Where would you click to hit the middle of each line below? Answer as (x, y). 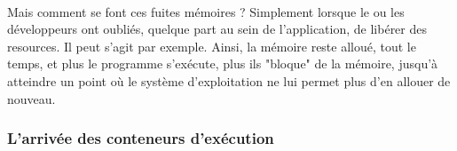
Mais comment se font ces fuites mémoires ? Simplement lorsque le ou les (206, 11)
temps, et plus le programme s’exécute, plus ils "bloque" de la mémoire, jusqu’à (223, 64)
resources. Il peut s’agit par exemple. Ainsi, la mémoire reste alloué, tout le (212, 46)
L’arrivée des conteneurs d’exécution (141, 138)
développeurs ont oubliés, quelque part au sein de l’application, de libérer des (217, 29)
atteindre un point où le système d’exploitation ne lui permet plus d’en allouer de (229, 80)
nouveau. (32, 98)
